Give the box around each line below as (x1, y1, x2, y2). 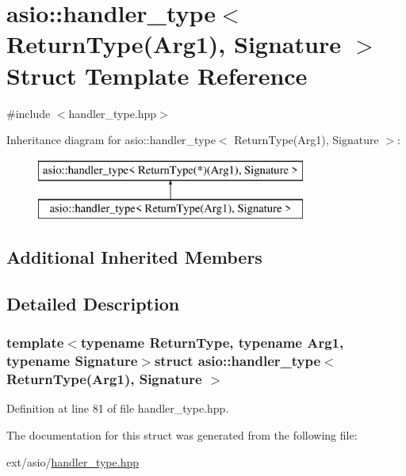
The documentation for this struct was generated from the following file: (6, 427, 358, 444)
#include (6, 105, 51, 121)
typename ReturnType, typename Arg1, (80, 333, 344, 352)
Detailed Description (6, 291, 180, 316)
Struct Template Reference (6, 59, 308, 91)
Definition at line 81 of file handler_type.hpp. (6, 400, 229, 417)
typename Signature (6, 351, 138, 371)
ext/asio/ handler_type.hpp (6, 453, 139, 470)
